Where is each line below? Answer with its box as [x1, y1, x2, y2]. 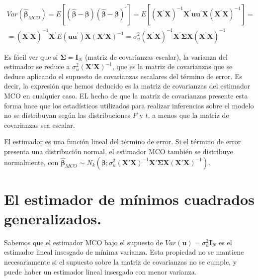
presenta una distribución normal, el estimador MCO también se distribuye [4, 146, 233, 156]
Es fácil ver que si [4, 51, 58, 62]
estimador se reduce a [4, 61, 70, 72]
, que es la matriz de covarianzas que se [112, 61, 233, 72]
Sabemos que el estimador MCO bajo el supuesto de [4, 237, 163, 247]
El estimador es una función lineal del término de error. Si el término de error [4, 136, 241, 147]
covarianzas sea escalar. [4, 119, 75, 130]
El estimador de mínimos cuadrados [4, 188, 255, 209]
